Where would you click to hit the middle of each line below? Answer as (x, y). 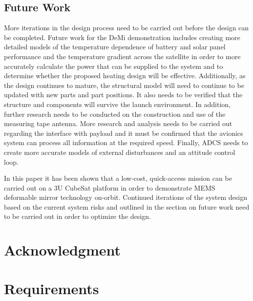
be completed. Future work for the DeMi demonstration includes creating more (122, 37)
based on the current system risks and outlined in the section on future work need (127, 206)
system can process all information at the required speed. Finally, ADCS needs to (126, 142)
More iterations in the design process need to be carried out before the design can (126, 28)
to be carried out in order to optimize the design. (77, 216)
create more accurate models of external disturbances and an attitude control (120, 152)
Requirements (52, 288)
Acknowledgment (62, 250)
